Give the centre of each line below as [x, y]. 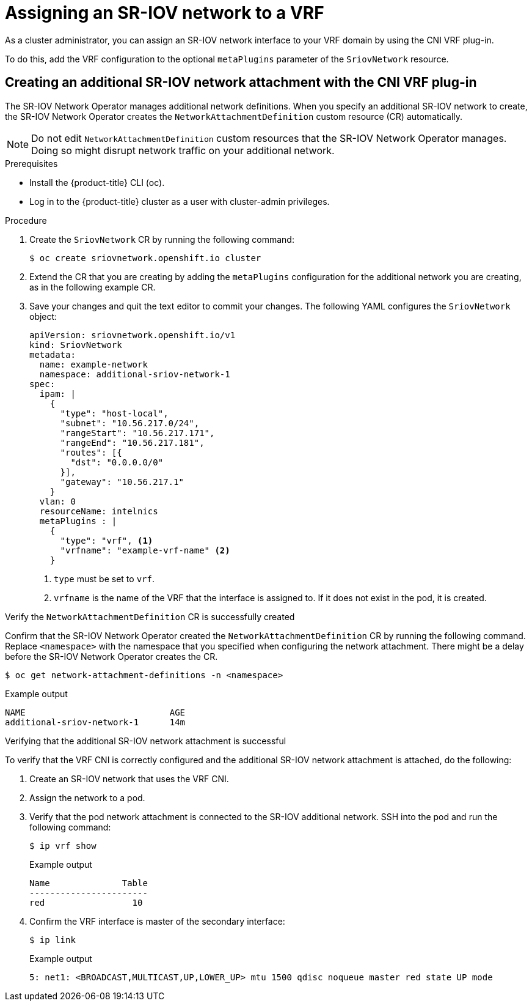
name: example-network [93, 364]
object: [43, 316]
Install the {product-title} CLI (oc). [97, 182]
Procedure [26, 220]
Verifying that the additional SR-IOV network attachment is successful [146, 741]
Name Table [89, 883]
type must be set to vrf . [104, 579]
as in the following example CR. [93, 287]
